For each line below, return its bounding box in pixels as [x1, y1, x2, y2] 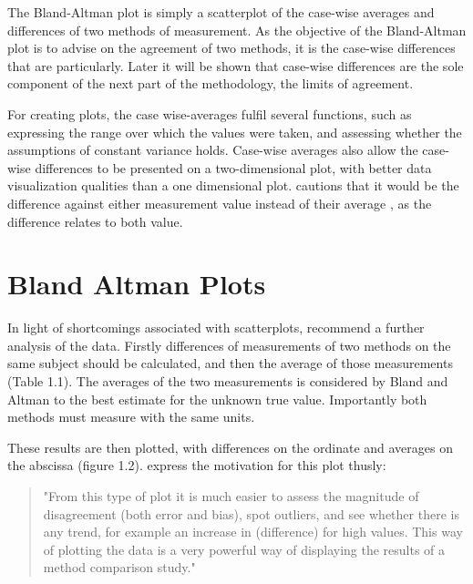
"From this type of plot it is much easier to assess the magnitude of [43, 487, 419, 505]
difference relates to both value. [7, 211, 183, 231]
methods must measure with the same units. [7, 407, 255, 426]
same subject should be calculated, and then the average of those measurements [7, 353, 453, 373]
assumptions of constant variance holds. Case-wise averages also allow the [7, 140, 418, 159]
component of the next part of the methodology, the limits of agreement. [7, 74, 414, 93]
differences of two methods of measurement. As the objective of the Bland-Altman [7, 20, 467, 39]
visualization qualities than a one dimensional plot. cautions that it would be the [7, 176, 459, 195]
